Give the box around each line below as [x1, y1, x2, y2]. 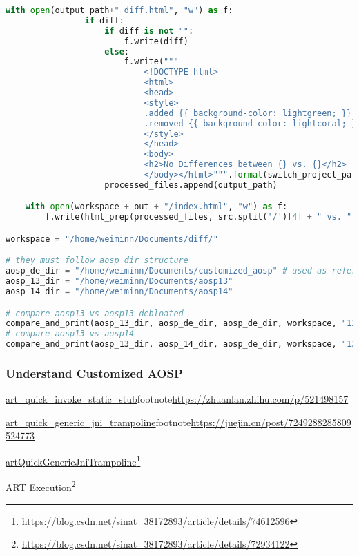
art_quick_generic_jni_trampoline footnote [6, 414, 191, 429]
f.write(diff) [124, 36, 188, 46]
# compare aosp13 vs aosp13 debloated [6, 308, 184, 318]
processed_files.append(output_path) [104, 180, 278, 190]
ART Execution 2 [6, 478, 76, 494]
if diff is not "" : [104, 26, 194, 36]
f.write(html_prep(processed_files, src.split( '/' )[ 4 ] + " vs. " [45, 212, 352, 222]
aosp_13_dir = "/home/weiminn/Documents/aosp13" [6, 276, 233, 287]
